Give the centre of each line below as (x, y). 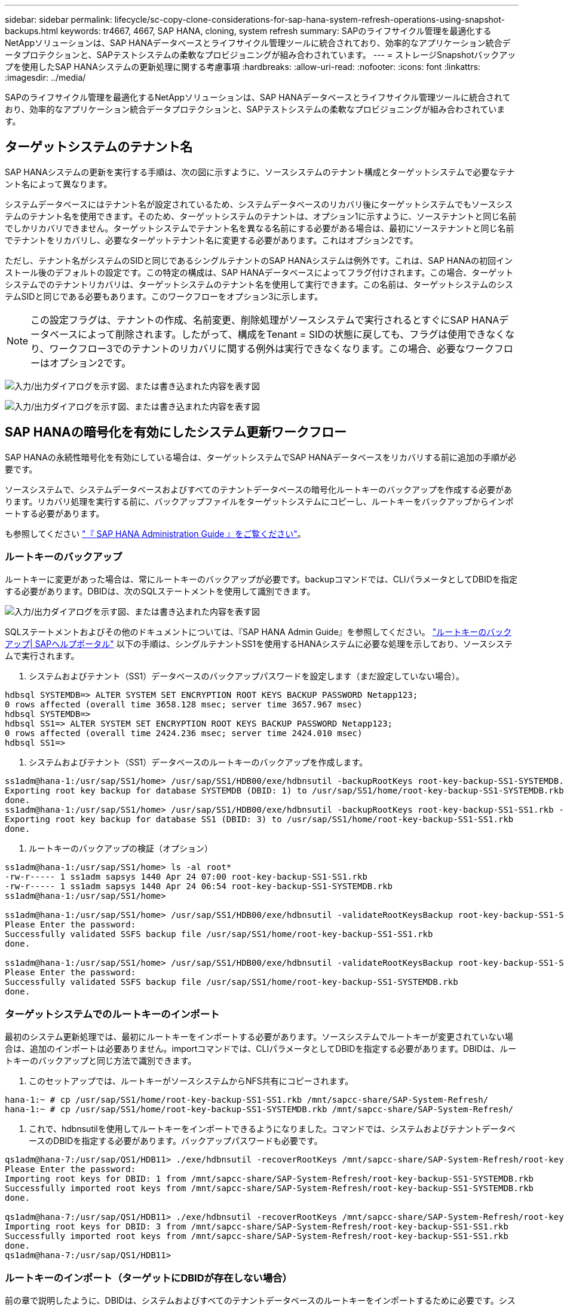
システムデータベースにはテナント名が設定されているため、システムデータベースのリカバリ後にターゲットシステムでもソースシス (259, 204)
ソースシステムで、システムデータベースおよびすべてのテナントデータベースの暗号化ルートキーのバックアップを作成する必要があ (258, 489)
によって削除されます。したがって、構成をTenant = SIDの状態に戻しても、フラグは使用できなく (292, 334)
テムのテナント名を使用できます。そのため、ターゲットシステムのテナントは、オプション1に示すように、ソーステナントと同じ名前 (261, 216)
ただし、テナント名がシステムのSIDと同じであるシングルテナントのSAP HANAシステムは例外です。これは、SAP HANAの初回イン (259, 260)
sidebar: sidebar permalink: (59, 19)
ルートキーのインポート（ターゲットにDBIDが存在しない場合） (148, 1278)
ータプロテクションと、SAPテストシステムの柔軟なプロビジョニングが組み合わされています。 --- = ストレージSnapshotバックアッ (260, 55)
